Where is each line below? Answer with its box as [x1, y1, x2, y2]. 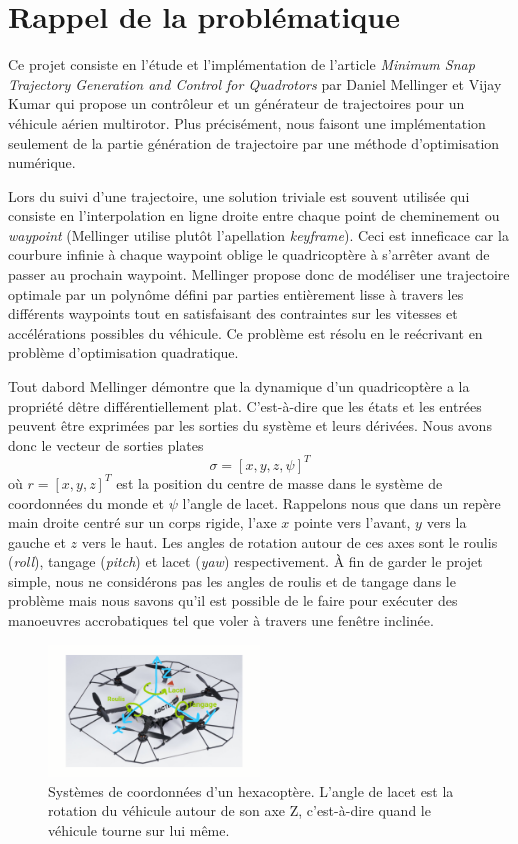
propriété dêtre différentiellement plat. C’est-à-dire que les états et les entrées [8, 395, 482, 416]
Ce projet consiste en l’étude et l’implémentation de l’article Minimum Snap [8, 54, 475, 75]
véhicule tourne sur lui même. [48, 819, 230, 840]
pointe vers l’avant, [294, 512, 411, 533]
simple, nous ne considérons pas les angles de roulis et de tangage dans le [8, 570, 456, 591]
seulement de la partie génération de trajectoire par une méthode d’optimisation [8, 132, 500, 153]
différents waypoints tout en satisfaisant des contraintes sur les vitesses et [8, 303, 458, 324]
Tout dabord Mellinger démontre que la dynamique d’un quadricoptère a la [8, 376, 470, 397]
